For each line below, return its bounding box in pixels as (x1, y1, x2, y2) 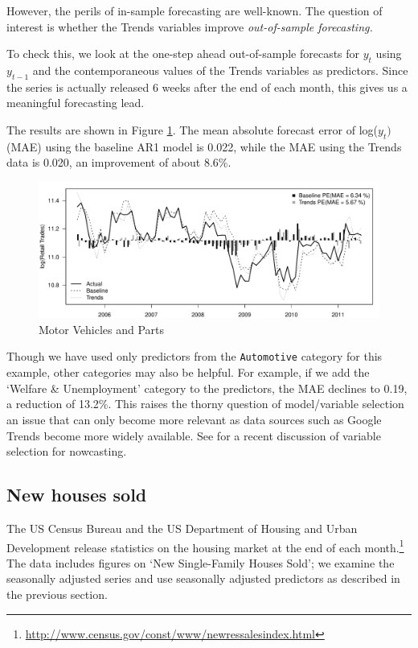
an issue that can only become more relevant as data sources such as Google (6, 411, 382, 427)
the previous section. (6, 585, 108, 602)
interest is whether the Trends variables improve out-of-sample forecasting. (6, 18, 373, 35)
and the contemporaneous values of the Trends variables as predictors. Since (32, 61, 408, 78)
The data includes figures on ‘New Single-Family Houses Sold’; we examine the (6, 554, 395, 571)
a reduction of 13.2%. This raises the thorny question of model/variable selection (6, 395, 404, 412)
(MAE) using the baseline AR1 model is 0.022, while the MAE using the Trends (6, 138, 402, 155)
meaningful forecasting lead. (6, 94, 145, 111)
